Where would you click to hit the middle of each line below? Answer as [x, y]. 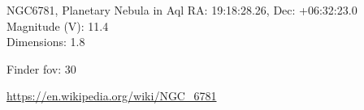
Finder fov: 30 [41, 68]
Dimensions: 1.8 [46, 42]
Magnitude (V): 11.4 [58, 25]
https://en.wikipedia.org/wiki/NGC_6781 [112, 96]
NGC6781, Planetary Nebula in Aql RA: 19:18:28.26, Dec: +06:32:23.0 [182, 10]
